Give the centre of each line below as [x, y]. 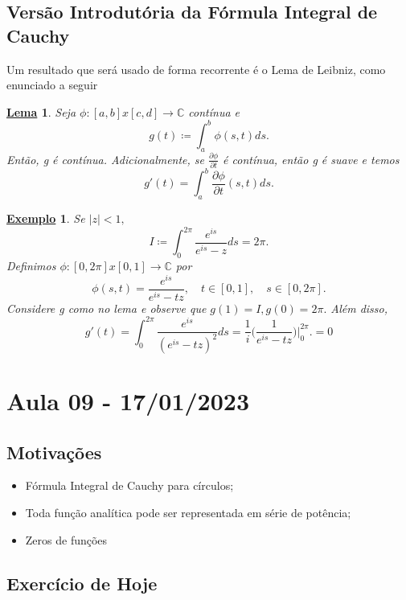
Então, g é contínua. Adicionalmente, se [106, 159]
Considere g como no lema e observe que [107, 308]
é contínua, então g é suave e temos [311, 159]
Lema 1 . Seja [41, 111]
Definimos [31, 266]
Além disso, [359, 308]
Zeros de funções [66, 539]
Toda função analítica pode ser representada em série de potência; [188, 512]
